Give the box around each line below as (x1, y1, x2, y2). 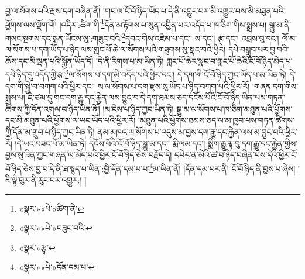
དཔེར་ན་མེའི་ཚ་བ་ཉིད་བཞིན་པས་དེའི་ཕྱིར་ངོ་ (174, 149, 297, 161)
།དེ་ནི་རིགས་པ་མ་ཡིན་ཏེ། (95, 54, 164, 67)
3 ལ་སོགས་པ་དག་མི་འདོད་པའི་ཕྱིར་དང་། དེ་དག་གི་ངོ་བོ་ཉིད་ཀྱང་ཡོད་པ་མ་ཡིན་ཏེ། (65, 67, 287, 80)
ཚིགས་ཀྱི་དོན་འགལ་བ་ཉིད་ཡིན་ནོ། (5, 102, 100, 115)
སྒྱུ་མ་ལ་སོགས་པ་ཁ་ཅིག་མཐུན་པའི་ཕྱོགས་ (176, 102, 293, 115)
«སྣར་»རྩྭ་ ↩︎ (19, 241, 56, 253)
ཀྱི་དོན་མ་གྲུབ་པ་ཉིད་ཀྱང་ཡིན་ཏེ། (5, 125, 95, 137)
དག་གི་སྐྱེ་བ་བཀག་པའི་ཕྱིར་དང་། (5, 80, 95, 92)
